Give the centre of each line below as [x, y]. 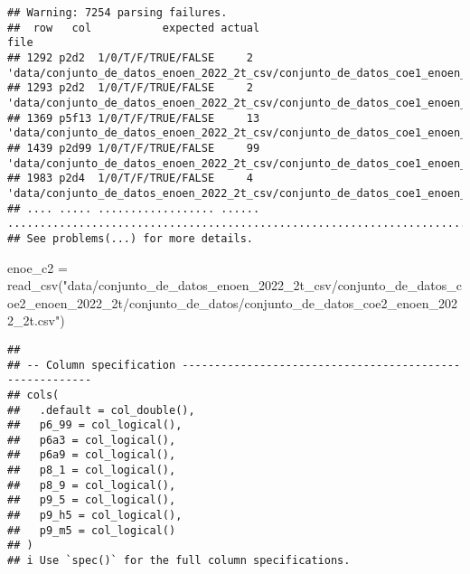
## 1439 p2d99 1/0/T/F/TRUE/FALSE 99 [134, 148]
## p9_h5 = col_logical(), [95, 516]
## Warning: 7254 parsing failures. [117, 13]
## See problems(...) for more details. [131, 238]
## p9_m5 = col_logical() [92, 530]
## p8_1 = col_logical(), [92, 470]
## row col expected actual [134, 28]
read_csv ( [35, 285]
